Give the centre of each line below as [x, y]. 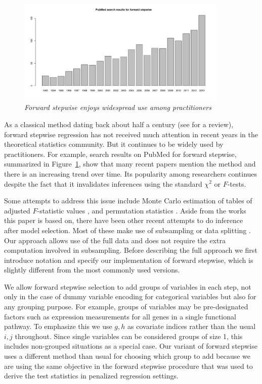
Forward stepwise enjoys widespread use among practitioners [118, 107]
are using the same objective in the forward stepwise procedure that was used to [128, 366]
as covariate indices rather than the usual [192, 326]
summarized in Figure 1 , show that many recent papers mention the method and [130, 164]
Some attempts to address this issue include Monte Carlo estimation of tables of [128, 201]
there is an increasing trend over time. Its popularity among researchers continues [131, 173]
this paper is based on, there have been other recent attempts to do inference [124, 220]
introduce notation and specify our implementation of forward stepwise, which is [129, 260]
